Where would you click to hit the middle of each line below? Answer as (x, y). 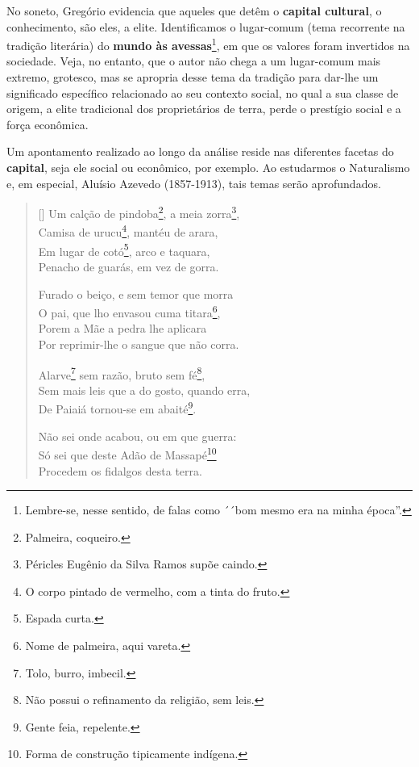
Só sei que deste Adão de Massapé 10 (127, 453)
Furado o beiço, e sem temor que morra (136, 293)
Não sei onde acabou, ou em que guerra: (137, 436)
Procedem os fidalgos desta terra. (120, 470)
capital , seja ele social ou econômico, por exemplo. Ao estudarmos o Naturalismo (208, 167)
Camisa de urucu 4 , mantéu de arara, (128, 231)
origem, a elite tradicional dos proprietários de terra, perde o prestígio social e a (204, 109)
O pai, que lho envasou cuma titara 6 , (129, 311)
